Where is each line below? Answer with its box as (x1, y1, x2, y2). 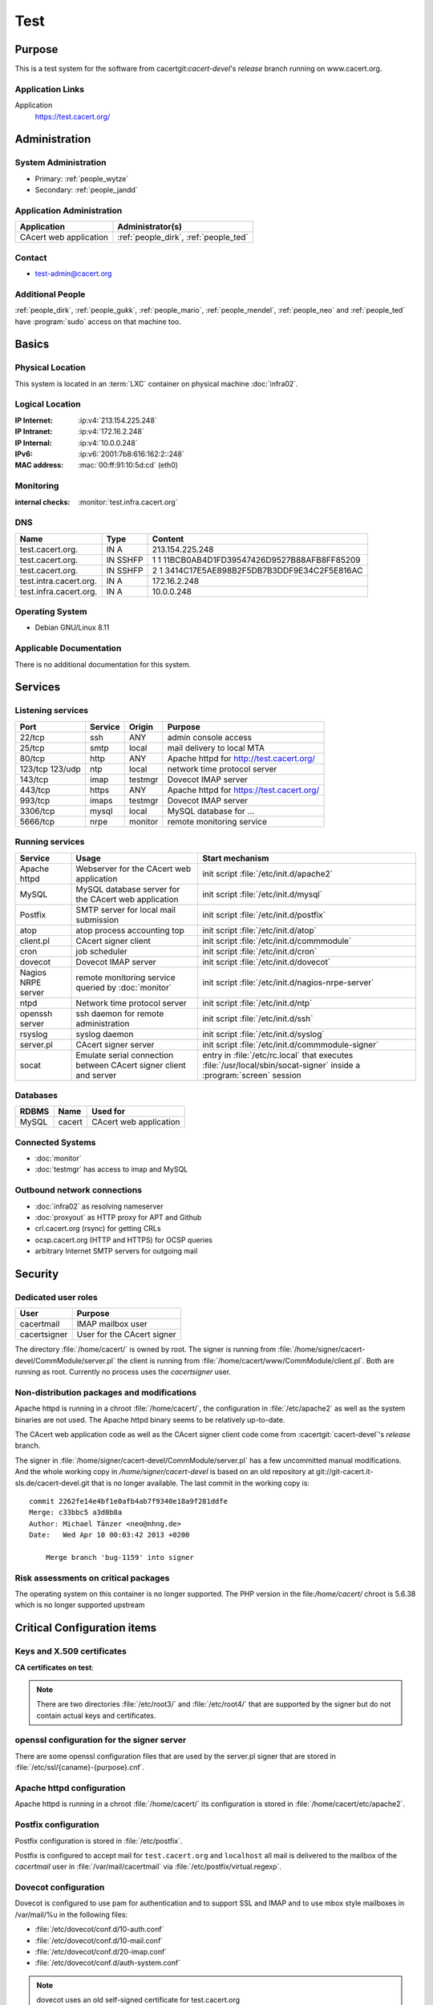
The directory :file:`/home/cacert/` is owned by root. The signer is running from (14, 1344, 277, 1355)
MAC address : (14, 460, 64, 470)
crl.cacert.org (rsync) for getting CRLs (34, 1224, 161, 1233)
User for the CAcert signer (76, 1329, 176, 1340)
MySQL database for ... (167, 805, 255, 816)
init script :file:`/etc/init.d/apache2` (201, 868, 333, 879)
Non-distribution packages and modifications (14, 1387, 196, 1398)
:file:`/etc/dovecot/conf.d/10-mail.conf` (34, 1935, 164, 1945)
